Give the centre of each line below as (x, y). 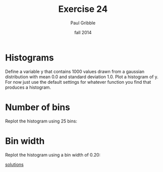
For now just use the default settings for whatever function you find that (78, 82)
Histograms (30, 57)
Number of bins (38, 107)
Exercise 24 (83, 9)
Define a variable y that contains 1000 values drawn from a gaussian (75, 71)
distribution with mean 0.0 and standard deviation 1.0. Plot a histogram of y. (82, 77)
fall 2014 (83, 32)
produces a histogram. (28, 87)
